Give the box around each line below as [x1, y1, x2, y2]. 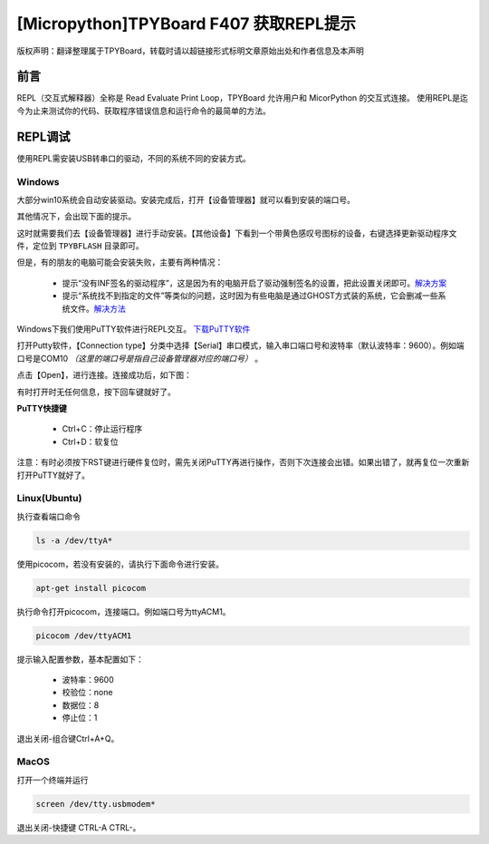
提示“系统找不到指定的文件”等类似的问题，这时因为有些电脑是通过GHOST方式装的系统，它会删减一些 [62, 290, 438, 301]
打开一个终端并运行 [16, 774, 89, 785]
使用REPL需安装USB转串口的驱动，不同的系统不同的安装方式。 [16, 152, 251, 163]
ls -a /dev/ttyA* [35, 535, 113, 546]
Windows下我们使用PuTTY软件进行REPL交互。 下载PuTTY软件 [16, 324, 251, 335]
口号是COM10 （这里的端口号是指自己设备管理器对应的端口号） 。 [16, 353, 263, 364]
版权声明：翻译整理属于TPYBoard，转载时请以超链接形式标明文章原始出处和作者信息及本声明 [16, 45, 364, 56]
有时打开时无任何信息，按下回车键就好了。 [16, 386, 176, 397]
